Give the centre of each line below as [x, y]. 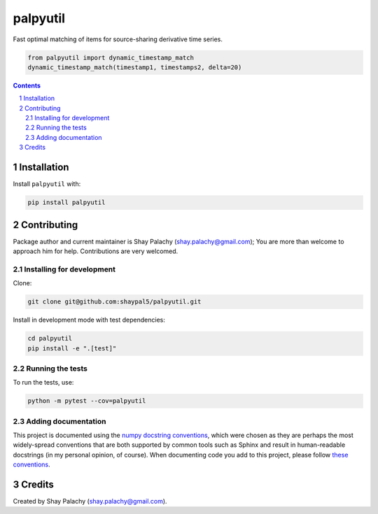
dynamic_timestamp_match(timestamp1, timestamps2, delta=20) [135, 67]
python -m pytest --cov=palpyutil [87, 401]
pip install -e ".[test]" [72, 348]
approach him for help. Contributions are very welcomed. [96, 251]
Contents [27, 85]
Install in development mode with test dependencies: [89, 320]
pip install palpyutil [66, 202]
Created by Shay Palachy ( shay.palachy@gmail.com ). [90, 501]
